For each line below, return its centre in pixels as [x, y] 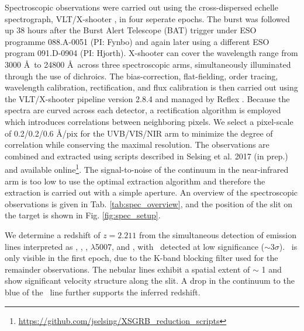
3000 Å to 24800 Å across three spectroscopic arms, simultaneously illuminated [148, 64]
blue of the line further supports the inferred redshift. [103, 292]
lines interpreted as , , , [46, 246]
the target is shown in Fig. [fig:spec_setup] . [83, 215]
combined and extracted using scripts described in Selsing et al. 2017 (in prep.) [146, 156]
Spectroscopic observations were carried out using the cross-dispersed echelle [141, 7]
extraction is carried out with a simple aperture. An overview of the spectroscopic [151, 192]
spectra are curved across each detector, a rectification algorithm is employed [143, 110]
